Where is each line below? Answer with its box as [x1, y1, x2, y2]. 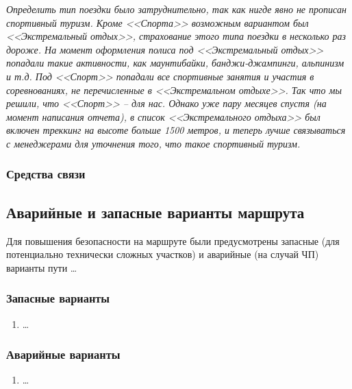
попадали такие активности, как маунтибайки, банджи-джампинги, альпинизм [6, 56, 344, 70]
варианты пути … [6, 260, 77, 274]
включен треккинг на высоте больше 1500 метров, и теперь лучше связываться [6, 123, 346, 137]
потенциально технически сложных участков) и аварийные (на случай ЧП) [6, 247, 319, 261]
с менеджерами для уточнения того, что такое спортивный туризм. [6, 136, 301, 150]
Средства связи [6, 165, 86, 182]
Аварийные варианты [6, 346, 121, 363]
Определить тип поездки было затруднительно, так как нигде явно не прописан [6, 2, 347, 16]
